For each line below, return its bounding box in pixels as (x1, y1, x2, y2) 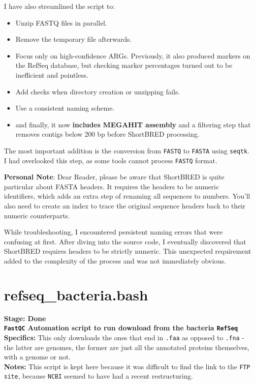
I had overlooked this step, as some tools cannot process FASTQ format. (4, 155, 218, 165)
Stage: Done (4, 313, 46, 323)
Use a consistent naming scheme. (15, 103, 115, 113)
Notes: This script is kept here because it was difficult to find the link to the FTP (4, 361, 250, 371)
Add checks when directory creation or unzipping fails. (15, 86, 180, 96)
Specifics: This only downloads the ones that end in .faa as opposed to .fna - (4, 332, 244, 342)
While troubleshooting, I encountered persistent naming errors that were (4, 227, 223, 237)
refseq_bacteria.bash (4, 284, 148, 304)
